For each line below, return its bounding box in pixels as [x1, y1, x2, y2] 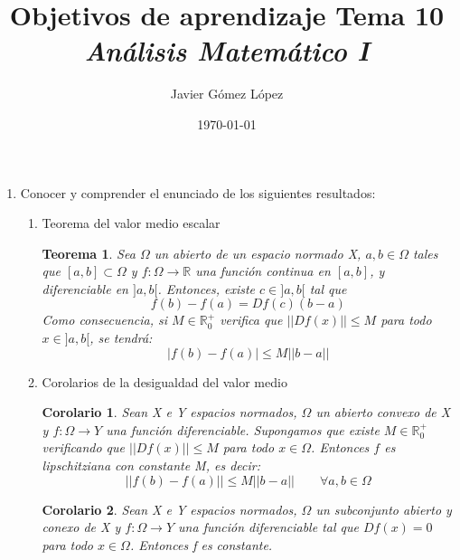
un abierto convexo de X [315, 403, 451, 422]
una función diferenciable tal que [178, 517, 359, 536]
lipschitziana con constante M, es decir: [42, 456, 260, 475]
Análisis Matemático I [84, 32, 370, 70]
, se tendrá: [89, 328, 153, 347]
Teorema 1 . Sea [42, 243, 136, 262]
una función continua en [195, 261, 331, 280]
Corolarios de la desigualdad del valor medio [42, 372, 287, 391]
